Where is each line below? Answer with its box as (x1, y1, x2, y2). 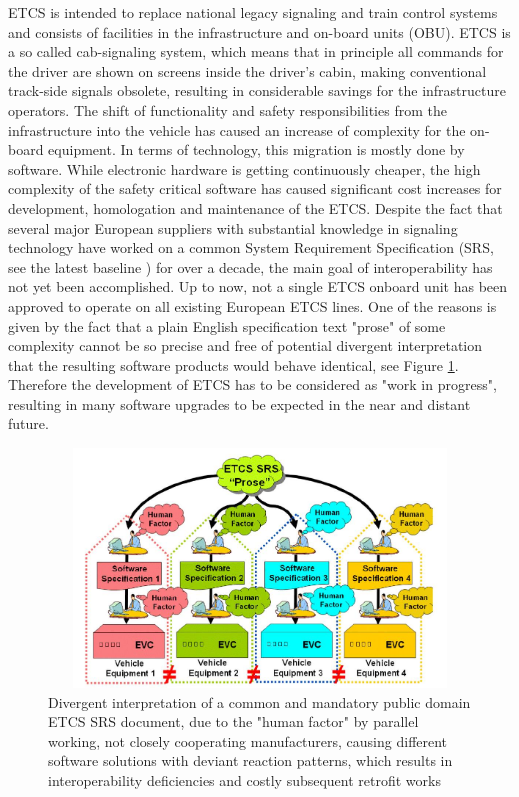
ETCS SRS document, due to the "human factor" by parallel (48, 711, 419, 732)
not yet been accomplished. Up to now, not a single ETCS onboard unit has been (8, 276, 508, 297)
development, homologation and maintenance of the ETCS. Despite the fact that (8, 197, 503, 218)
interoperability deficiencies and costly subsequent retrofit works (48, 770, 441, 791)
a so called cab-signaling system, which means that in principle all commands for (8, 41, 504, 62)
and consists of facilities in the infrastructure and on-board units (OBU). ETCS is (8, 21, 511, 42)
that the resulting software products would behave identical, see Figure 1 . (8, 354, 459, 375)
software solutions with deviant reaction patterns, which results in (48, 750, 453, 771)
